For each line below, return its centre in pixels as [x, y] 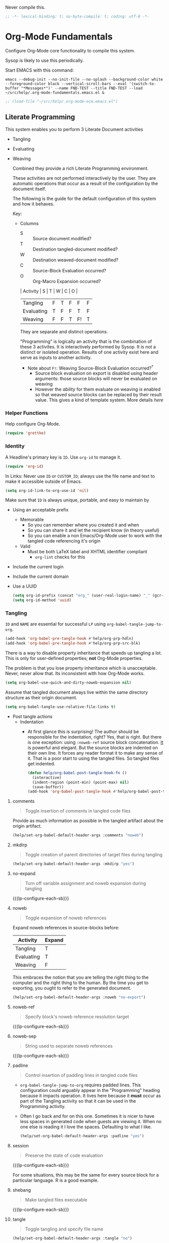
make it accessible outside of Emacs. [44, 481]
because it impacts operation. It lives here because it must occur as [90, 1095]
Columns [29, 223]
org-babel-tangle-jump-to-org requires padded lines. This [80, 1085]
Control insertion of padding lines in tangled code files [81, 1075]
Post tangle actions [32, 716]
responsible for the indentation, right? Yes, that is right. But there [95, 737]
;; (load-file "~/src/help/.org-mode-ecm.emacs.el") [62, 101]
